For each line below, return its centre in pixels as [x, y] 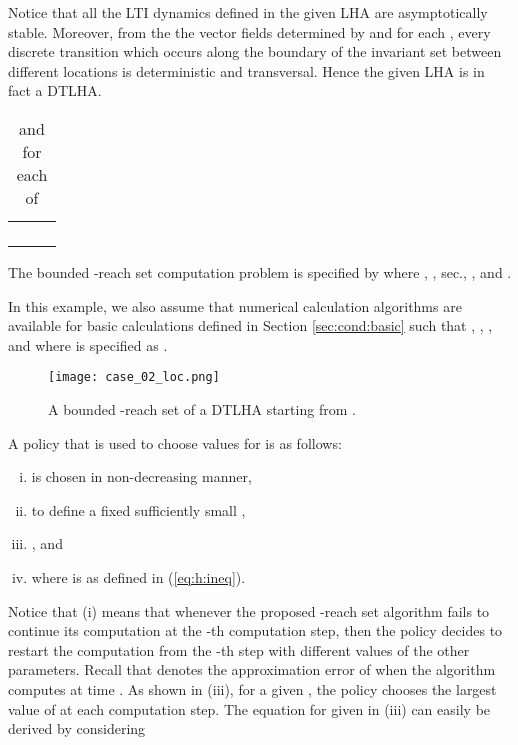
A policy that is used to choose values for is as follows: [175, 442]
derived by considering [77, 728]
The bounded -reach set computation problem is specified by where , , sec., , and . [260, 271]
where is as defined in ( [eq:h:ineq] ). [138, 576]
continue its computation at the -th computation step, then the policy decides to [255, 630]
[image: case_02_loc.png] [134, 377]
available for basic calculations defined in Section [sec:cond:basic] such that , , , [250, 325]
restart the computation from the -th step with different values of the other [239, 649]
